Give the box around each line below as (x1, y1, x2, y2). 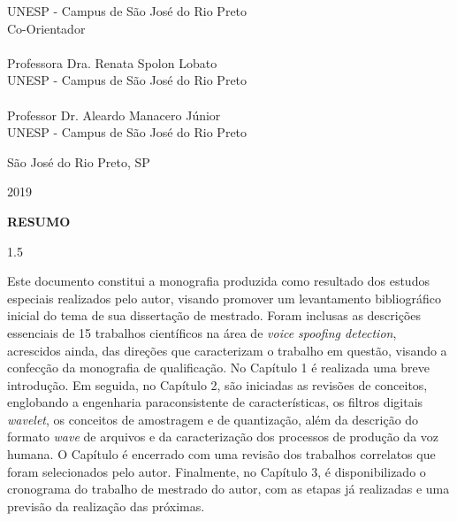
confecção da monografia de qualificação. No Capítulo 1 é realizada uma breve (7, 358, 430, 377)
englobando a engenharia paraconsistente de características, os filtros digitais (7, 393, 423, 411)
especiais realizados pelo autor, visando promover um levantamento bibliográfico (7, 288, 441, 307)
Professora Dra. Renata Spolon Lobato (7, 53, 217, 72)
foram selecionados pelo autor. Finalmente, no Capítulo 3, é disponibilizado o (7, 462, 426, 480)
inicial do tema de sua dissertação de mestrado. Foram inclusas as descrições (7, 306, 422, 325)
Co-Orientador (7, 19, 86, 37)
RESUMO (7, 211, 71, 230)
